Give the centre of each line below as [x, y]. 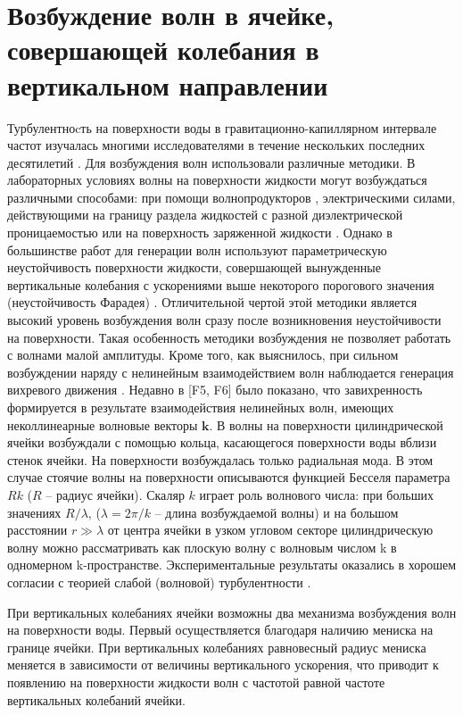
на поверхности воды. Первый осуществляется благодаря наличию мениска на [220, 630]
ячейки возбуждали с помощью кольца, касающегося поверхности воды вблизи [222, 442]
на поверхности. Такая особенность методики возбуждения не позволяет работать [229, 337]
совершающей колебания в [163, 50]
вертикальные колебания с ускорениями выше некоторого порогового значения [221, 284]
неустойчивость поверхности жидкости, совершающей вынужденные [194, 267]
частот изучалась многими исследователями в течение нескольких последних [216, 145]
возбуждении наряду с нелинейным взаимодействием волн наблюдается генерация [231, 372]
